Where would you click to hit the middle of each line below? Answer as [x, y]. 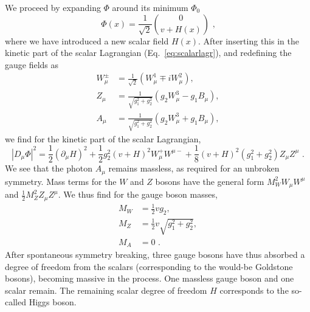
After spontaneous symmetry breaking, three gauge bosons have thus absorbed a [155, 254]
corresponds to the [254, 290]
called [15, 302]
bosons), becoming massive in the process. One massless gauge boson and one [150, 278]
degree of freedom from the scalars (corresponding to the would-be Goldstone [149, 266]
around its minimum [150, 7]
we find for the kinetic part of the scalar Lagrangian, [103, 138]
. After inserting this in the [249, 40]
